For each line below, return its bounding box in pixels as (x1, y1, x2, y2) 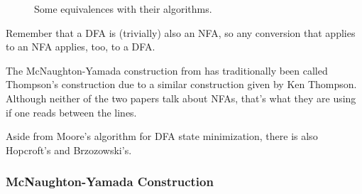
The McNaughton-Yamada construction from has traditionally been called (6, 63, 328, 77)
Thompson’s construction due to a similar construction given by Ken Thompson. (6, 77, 357, 92)
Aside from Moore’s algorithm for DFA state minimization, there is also (6, 129, 318, 144)
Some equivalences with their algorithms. (34, 1, 212, 16)
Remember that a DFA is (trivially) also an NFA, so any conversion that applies (6, 25, 356, 40)
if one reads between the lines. (6, 104, 137, 119)
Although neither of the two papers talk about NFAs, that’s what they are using (6, 90, 356, 105)
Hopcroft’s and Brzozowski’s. (6, 142, 132, 157)
